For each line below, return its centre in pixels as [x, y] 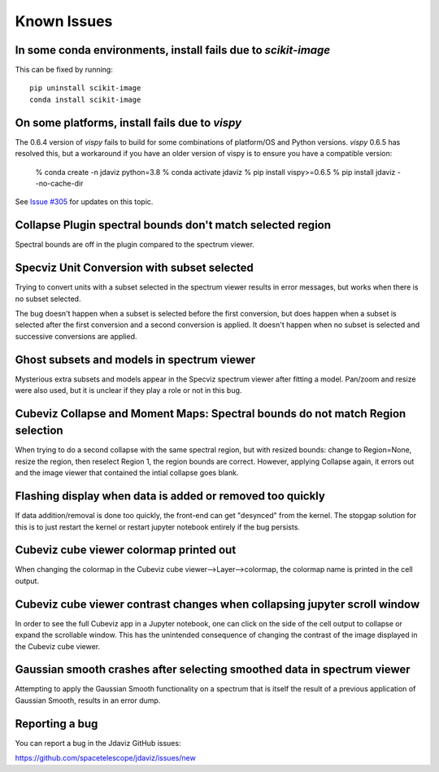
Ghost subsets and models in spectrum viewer [135, 359]
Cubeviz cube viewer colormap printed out [126, 550]
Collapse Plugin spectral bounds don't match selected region [173, 225]
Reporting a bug [57, 724]
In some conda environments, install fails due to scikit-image [173, 50]
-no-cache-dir [59, 183]
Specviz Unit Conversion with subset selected [134, 268]
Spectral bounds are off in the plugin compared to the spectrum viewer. [135, 245]
